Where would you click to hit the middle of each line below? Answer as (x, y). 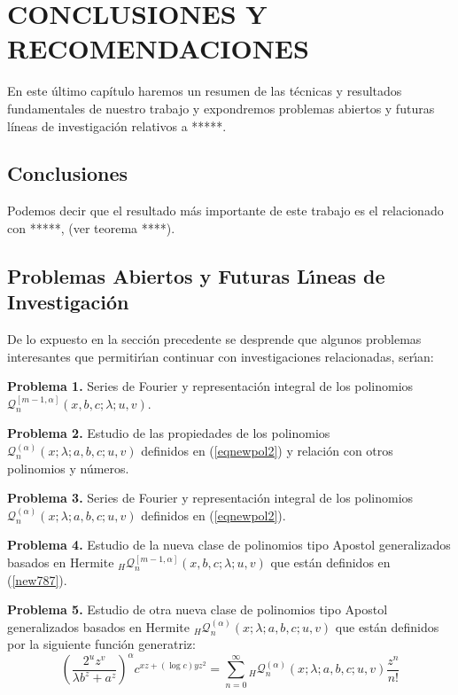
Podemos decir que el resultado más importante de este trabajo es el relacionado (225, 211)
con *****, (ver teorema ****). (91, 227)
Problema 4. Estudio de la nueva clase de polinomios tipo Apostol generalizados (229, 545)
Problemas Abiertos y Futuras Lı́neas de (196, 275)
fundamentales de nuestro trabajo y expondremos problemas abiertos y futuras (221, 108)
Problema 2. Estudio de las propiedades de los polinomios (169, 433)
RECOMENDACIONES (158, 48)
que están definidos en (330, 562)
